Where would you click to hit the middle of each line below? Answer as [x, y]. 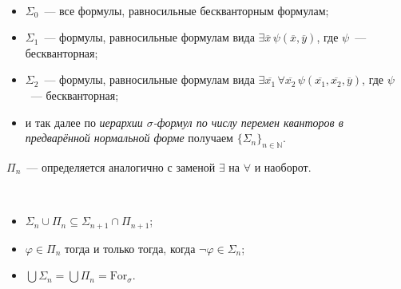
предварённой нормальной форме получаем [129, 138]
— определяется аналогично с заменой [121, 166]
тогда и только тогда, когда [130, 248]
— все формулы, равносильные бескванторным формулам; [187, 10]
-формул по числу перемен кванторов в [248, 122]
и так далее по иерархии [84, 122]
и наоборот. [283, 166]
